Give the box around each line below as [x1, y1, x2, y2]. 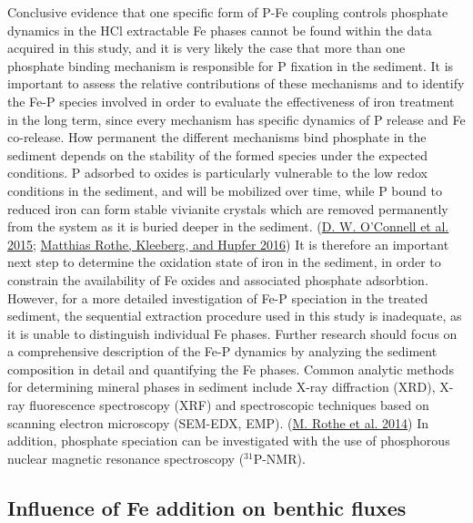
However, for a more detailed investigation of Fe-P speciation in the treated [7, 288, 428, 307]
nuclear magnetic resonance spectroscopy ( [7, 448, 245, 467]
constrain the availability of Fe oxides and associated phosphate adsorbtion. [7, 270, 428, 289]
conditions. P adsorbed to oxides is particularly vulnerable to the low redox [7, 163, 428, 182]
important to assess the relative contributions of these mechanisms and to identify [7, 74, 465, 93]
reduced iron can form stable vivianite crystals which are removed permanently [7, 199, 448, 218]
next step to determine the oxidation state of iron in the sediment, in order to [7, 252, 441, 272]
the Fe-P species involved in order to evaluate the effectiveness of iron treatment [7, 91, 455, 110]
